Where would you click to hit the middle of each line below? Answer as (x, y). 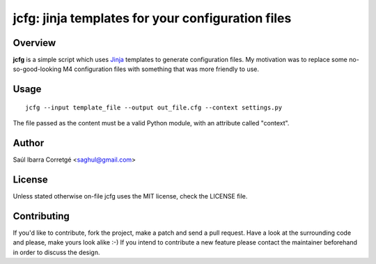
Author (29, 143)
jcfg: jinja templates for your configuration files (152, 18)
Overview (34, 43)
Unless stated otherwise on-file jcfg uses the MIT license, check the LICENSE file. (130, 196)
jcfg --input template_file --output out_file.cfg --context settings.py (154, 107)
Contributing (41, 216)
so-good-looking (37, 69)
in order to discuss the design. (56, 252)
